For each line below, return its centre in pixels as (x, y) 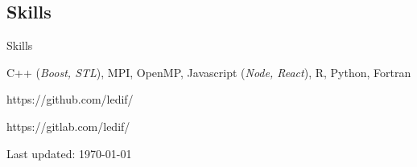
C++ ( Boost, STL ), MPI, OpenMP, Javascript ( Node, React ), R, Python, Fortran (209, 72)
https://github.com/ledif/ (70, 99)
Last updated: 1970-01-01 (69, 153)
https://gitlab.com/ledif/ (68, 126)
